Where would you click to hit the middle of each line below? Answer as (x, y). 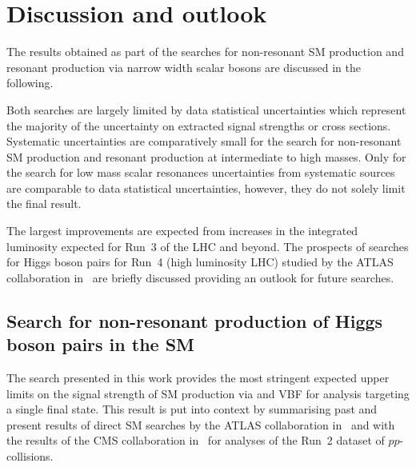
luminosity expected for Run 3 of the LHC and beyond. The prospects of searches (208, 246)
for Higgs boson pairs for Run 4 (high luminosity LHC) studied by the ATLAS (200, 262)
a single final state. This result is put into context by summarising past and (192, 409)
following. (30, 83)
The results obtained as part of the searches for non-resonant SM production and (205, 52)
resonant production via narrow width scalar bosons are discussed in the (184, 67)
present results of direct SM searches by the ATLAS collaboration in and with (201, 424)
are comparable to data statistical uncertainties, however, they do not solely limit (206, 188)
